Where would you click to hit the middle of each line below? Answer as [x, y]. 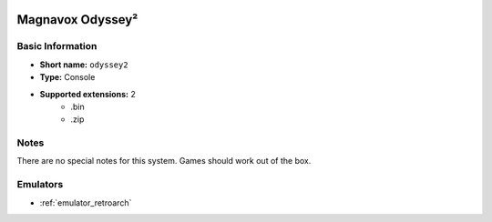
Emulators [40, 185]
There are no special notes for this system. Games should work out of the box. [164, 161]
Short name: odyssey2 [84, 65]
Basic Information [57, 46]
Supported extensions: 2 [87, 94]
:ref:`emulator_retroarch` [86, 202]
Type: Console [67, 77]
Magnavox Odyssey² [77, 20]
